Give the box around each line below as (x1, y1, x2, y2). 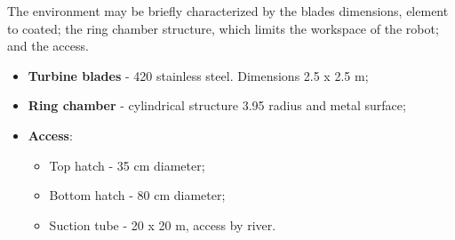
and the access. (7, 36, 89, 55)
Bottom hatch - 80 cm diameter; (49, 186, 226, 204)
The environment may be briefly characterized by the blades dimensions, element (7, 2, 449, 20)
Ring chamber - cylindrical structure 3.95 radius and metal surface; (28, 96, 406, 115)
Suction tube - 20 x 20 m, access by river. (49, 215, 276, 234)
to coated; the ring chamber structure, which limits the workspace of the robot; (7, 19, 439, 37)
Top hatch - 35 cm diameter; (49, 156, 205, 174)
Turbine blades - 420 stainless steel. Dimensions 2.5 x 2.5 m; (28, 66, 369, 84)
